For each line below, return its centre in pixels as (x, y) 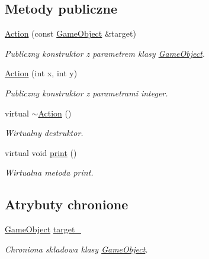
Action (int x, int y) (41, 73)
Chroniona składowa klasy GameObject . (76, 249)
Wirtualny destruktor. (44, 133)
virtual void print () (41, 152)
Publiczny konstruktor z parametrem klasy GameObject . (105, 53)
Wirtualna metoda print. (49, 172)
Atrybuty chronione (67, 204)
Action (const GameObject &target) (70, 33)
